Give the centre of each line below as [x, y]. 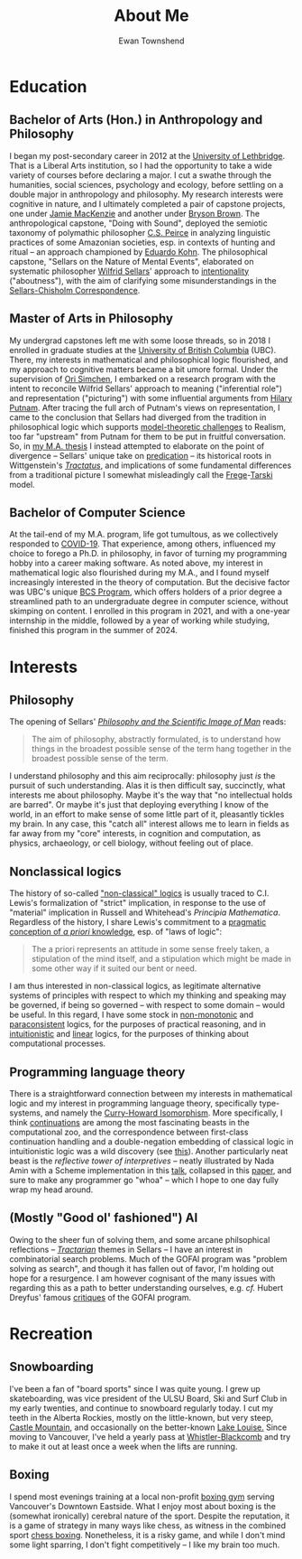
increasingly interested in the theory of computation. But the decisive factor [150, 583]
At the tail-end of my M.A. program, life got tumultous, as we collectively [144, 535]
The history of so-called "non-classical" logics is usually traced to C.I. [139, 893]
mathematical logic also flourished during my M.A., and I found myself [139, 573]
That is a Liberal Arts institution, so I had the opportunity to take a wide [141, 165]
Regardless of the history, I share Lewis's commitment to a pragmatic [138, 922]
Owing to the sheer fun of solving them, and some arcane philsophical [140, 1239]
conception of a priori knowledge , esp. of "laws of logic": [116, 932]
